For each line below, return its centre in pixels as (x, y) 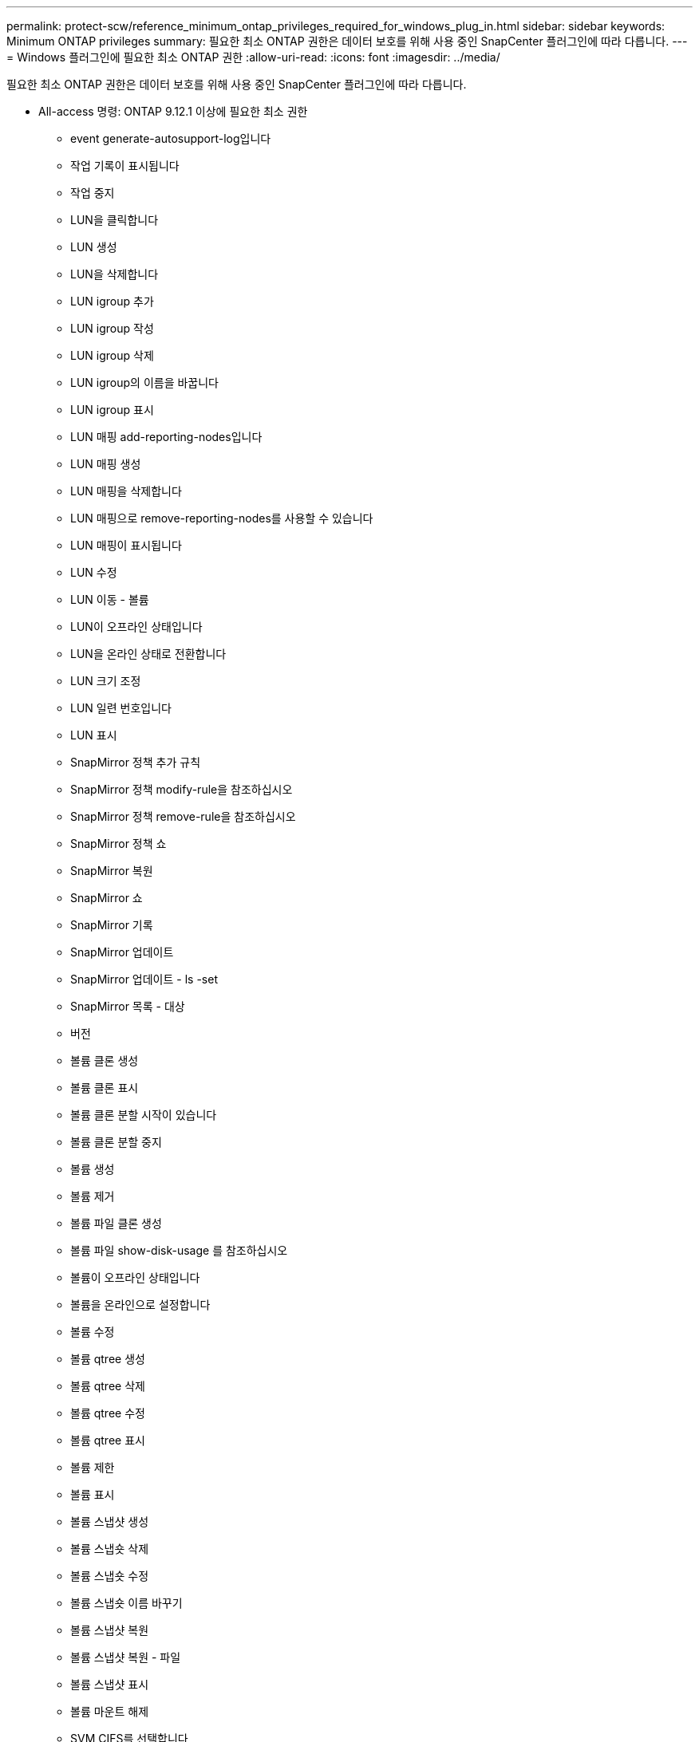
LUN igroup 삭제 (112, 355)
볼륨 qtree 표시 (108, 1440)
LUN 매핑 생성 (106, 464)
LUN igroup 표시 (112, 410)
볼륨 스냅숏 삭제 (110, 1549)
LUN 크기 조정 (106, 681)
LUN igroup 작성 (112, 328)
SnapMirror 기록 (112, 925)
